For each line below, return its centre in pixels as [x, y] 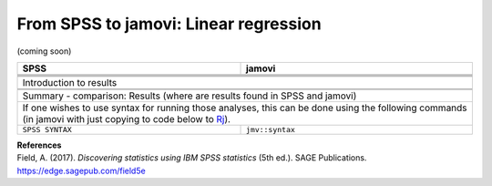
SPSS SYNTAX [47, 129]
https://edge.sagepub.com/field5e [81, 170]
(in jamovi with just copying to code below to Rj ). [127, 119]
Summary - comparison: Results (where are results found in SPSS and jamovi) [190, 96]
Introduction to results [70, 82]
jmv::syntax [271, 129]
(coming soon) [44, 51]
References [39, 145]
